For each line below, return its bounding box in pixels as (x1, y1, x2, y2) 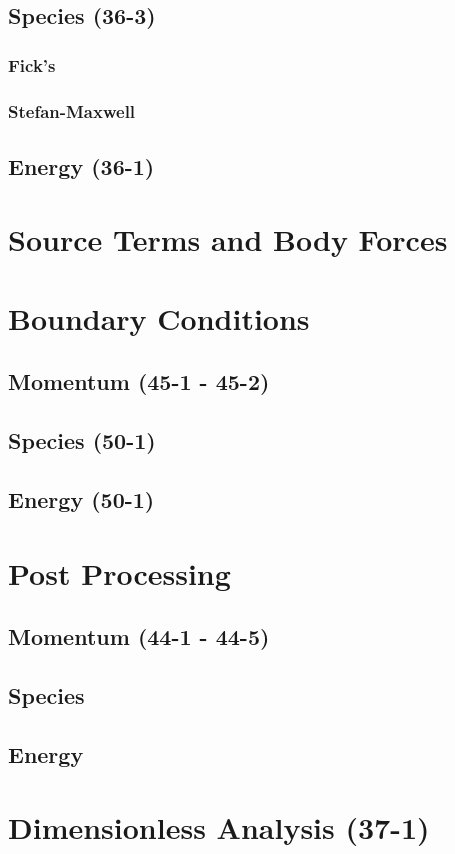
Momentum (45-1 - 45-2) (8, 366, 270, 397)
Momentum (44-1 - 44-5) (8, 621, 270, 652)
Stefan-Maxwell (8, 98, 136, 123)
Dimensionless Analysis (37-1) (8, 807, 430, 848)
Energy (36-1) (8, 150, 155, 181)
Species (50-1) (8, 425, 156, 456)
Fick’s (8, 52, 56, 77)
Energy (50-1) (8, 483, 155, 514)
